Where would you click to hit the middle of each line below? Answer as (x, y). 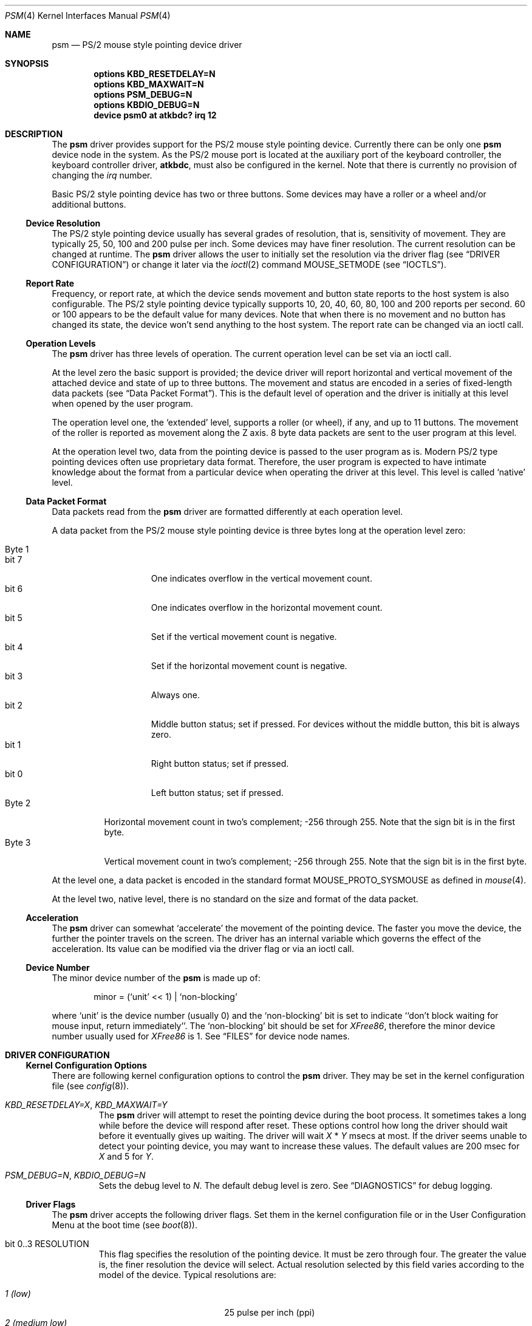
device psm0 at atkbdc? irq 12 (155, 115)
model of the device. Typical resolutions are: (187, 1275)
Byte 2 (18, 803)
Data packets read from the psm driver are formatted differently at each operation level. (227, 512)
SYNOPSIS (27, 63)
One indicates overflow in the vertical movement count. (261, 578)
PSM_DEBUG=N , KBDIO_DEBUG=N (75, 1175)
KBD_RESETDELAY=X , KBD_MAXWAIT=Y (86, 1105)
